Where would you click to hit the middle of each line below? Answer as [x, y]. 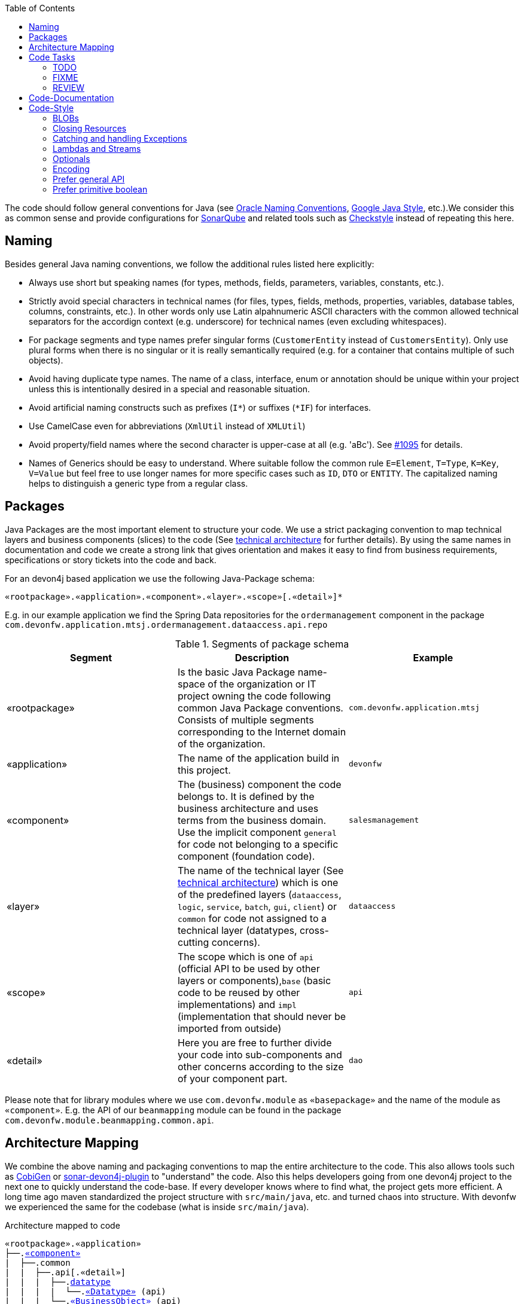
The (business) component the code [259, 784]
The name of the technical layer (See [261, 870]
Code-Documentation [71, 98]
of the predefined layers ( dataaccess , [259, 894]
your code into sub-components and [260, 1054]
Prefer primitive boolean [100, 189]
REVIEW [69, 88]
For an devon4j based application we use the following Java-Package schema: [160, 578]
